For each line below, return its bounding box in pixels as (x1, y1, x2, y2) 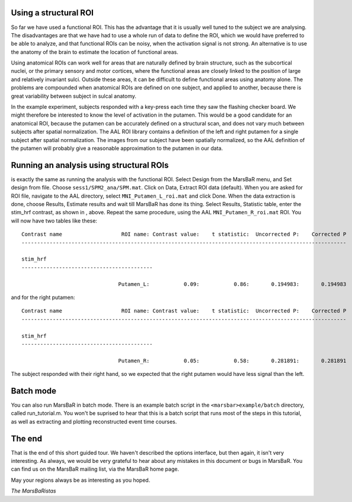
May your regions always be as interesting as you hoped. (11, 477, 151, 484)
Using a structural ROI (11, 8, 94, 18)
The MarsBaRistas (11, 487, 56, 494)
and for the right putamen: (11, 294, 75, 301)
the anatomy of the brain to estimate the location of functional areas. (11, 48, 179, 56)
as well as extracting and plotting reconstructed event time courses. (11, 418, 177, 425)
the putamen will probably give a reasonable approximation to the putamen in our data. (11, 144, 223, 152)
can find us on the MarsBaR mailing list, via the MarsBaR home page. (11, 465, 180, 473)
